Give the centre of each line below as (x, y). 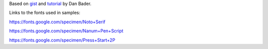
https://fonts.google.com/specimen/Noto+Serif (57, 22)
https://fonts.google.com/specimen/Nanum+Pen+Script (66, 31)
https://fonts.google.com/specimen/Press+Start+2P (62, 40)
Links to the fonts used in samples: (45, 13)
